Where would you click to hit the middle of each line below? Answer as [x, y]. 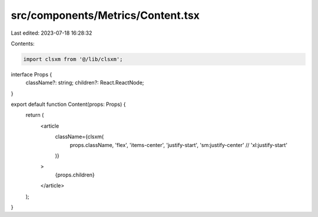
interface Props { [32, 74]
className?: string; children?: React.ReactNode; [85, 83]
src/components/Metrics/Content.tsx [105, 15]
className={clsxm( [79, 137]
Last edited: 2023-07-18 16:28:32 [52, 33]
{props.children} [75, 175]
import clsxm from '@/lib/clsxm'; [73, 59]
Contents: [23, 44]
